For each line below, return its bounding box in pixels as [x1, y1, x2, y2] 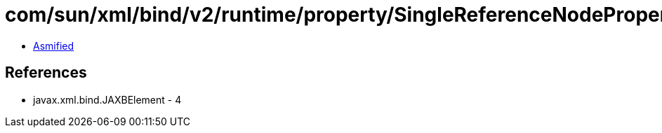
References [5, 64, 87, 82]
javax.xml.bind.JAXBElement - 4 [33, 93, 182, 106]
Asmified [33, 39, 74, 52]
